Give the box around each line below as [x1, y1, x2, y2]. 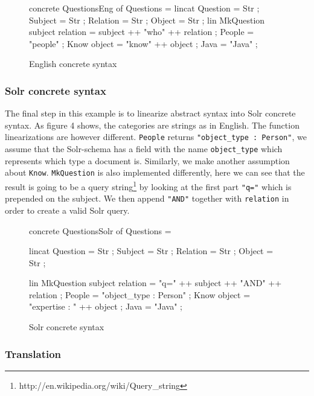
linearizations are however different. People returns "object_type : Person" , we [5, 130, 307, 143]
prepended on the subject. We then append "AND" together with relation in [5, 192, 289, 205]
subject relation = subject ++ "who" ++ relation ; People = [29, 25, 254, 38]
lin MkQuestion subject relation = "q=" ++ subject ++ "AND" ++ [29, 276, 282, 289]
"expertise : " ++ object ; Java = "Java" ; [29, 300, 182, 313]
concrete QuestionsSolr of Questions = [29, 224, 171, 237]
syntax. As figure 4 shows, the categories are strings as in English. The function [5, 118, 300, 131]
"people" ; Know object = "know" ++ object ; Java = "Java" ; [29, 37, 258, 49]
